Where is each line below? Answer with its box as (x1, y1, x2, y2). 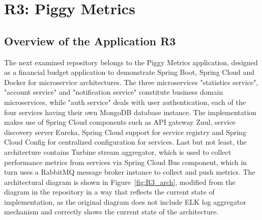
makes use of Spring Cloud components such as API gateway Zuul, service (4, 117, 236, 127)
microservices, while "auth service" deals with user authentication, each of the (4, 96, 246, 107)
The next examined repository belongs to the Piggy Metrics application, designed (4, 57, 258, 67)
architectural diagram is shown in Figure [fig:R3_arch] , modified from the (4, 176, 236, 187)
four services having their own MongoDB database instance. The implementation (4, 106, 256, 117)
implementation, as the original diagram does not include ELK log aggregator (4, 196, 246, 207)
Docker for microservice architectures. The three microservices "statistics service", (4, 76, 258, 87)
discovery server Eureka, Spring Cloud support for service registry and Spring (4, 126, 246, 137)
